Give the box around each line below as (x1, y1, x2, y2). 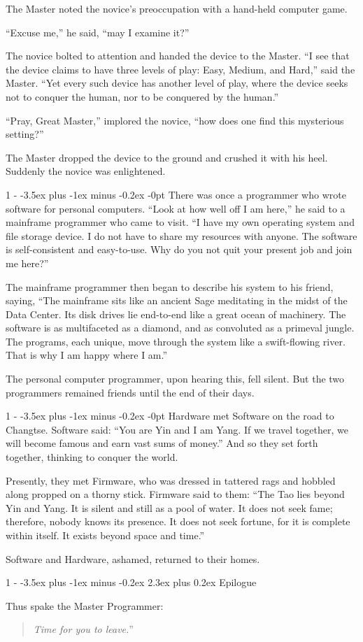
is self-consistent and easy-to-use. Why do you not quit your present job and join (6, 242, 353, 257)
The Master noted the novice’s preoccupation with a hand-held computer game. (6, 1, 348, 15)
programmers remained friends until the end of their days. (6, 385, 255, 399)
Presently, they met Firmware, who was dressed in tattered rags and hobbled (6, 473, 336, 487)
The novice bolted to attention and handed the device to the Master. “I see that (6, 48, 350, 63)
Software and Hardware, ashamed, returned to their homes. (6, 551, 260, 566)
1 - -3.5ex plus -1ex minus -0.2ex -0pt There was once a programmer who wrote (6, 187, 346, 201)
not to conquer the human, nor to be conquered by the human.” (6, 89, 279, 104)
